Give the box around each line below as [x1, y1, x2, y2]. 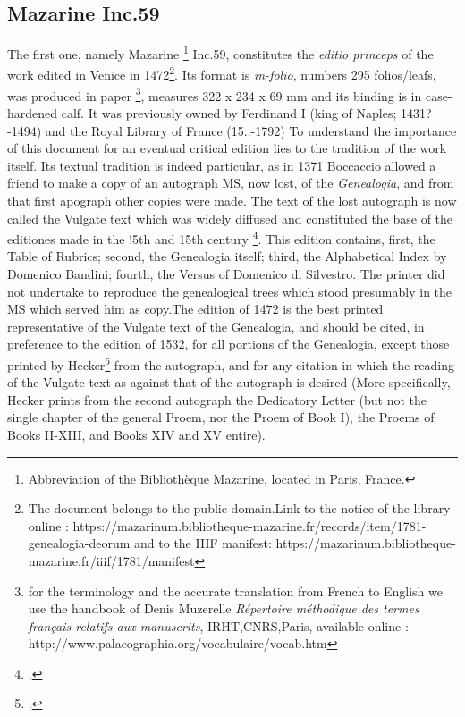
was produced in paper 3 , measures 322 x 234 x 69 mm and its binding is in [7, 83, 422, 105]
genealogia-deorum [28, 534, 131, 553]
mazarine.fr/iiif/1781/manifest [28, 551, 195, 569]
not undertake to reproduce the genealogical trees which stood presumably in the [7, 282, 452, 300]
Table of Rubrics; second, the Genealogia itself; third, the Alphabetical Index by [7, 247, 447, 266]
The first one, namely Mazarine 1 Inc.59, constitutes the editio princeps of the [7, 42, 434, 63]
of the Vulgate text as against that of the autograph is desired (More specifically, [7, 373, 451, 392]
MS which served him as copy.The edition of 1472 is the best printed [7, 299, 384, 318]
